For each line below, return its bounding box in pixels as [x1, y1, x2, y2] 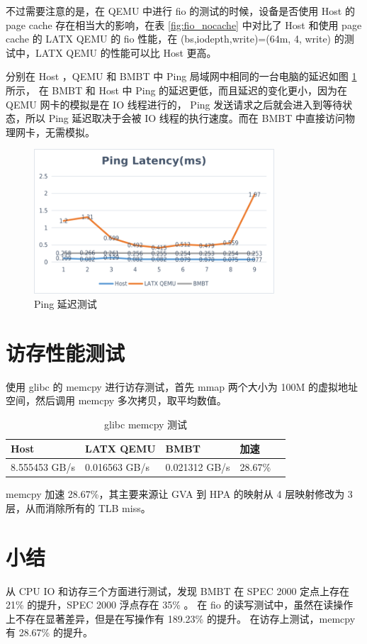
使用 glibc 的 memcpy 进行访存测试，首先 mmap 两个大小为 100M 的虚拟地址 [6, 379, 358, 394]
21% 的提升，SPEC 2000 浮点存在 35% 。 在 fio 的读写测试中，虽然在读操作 [6, 597, 354, 612]
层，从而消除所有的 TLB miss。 [6, 500, 151, 515]
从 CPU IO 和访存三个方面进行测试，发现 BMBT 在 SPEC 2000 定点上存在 [6, 583, 350, 598]
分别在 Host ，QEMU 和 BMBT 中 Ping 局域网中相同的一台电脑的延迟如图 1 [6, 69, 357, 84]
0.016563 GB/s [84, 460, 149, 474]
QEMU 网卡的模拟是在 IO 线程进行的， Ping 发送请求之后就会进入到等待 [6, 96, 343, 111]
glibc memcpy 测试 [104, 416, 188, 431]
